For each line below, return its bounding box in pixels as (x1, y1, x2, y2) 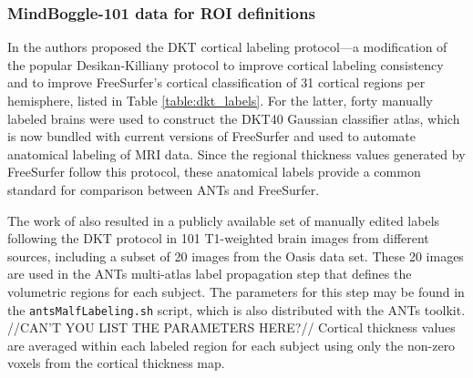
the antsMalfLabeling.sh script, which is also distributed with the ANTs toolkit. (7, 300, 466, 319)
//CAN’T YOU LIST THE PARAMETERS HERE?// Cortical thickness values (7, 318, 456, 337)
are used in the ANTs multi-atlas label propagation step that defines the (7, 264, 412, 283)
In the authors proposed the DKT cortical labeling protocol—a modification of (7, 37, 447, 56)
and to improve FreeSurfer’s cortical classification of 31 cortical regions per (7, 73, 426, 92)
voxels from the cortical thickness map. (7, 353, 225, 373)
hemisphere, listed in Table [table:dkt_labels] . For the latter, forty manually (7, 91, 433, 109)
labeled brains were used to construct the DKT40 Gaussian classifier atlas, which (7, 108, 460, 128)
